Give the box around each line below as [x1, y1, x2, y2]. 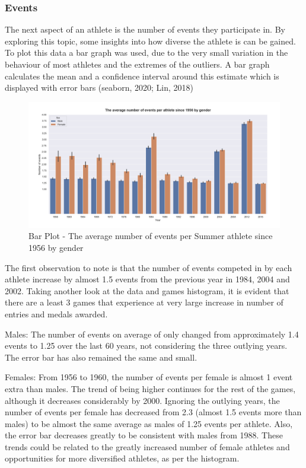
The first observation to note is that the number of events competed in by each [5, 261, 292, 273]
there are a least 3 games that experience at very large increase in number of [5, 296, 283, 308]
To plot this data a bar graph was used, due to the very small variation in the [5, 46, 288, 59]
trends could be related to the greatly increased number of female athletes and [5, 440, 290, 453]
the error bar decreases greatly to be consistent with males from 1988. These [5, 429, 283, 441]
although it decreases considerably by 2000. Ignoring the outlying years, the [5, 394, 280, 406]
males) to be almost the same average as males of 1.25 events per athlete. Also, [5, 417, 293, 429]
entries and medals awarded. [5, 307, 108, 320]
